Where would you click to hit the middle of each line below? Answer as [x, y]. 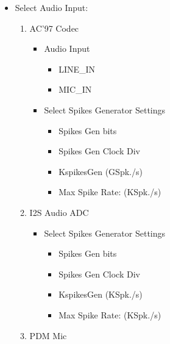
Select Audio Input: [51, 7]
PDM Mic [48, 335]
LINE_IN [77, 69]
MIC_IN [75, 89]
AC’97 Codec [54, 28]
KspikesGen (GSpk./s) [101, 171]
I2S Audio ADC [59, 212]
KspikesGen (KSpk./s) [101, 294]
